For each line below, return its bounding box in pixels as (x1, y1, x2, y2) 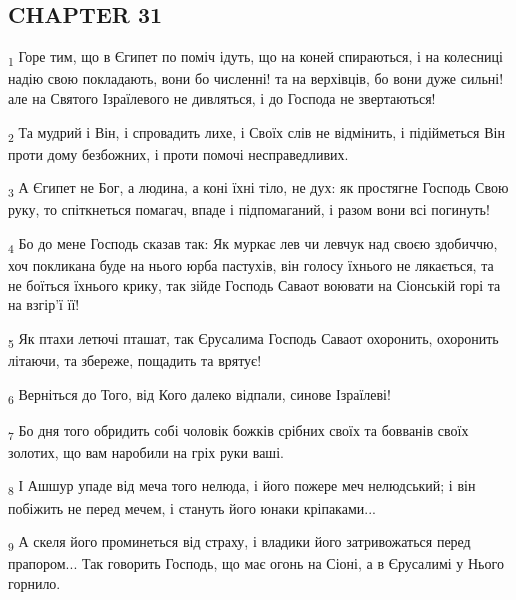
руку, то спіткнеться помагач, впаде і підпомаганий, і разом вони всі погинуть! (8, 199, 490, 220)
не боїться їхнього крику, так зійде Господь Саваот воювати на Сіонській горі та (8, 274, 501, 295)
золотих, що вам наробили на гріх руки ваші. (8, 441, 284, 462)
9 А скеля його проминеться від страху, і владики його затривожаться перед (8, 531, 471, 554)
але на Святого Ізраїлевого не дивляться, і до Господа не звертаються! (8, 87, 436, 108)
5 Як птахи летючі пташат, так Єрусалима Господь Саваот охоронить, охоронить (8, 327, 499, 351)
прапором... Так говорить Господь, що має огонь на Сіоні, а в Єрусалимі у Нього (8, 553, 504, 574)
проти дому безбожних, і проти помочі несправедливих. (8, 143, 349, 164)
